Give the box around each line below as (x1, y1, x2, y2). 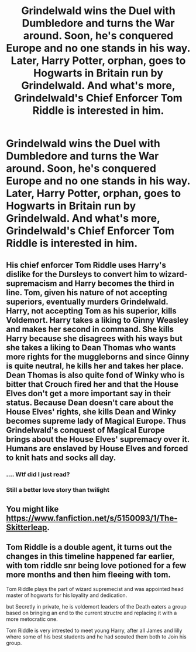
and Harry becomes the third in (58, 278, 174, 288)
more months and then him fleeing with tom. (6, 570, 171, 580)
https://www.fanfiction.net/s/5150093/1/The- (6, 513, 178, 523)
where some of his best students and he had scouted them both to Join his (6, 633, 187, 640)
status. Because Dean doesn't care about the (6, 397, 174, 407)
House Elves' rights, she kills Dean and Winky (6, 407, 177, 417)
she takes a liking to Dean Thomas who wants (6, 342, 176, 353)
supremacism (6, 278, 57, 288)
